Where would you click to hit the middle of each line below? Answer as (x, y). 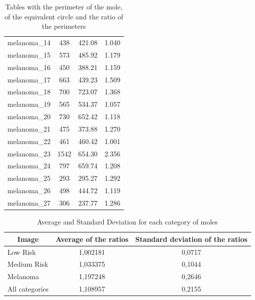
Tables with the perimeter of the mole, (64, 6)
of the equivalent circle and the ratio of (64, 16)
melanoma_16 (29, 67)
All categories (28, 289)
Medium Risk (28, 264)
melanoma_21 (29, 128)
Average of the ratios (92, 239)
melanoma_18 (29, 92)
